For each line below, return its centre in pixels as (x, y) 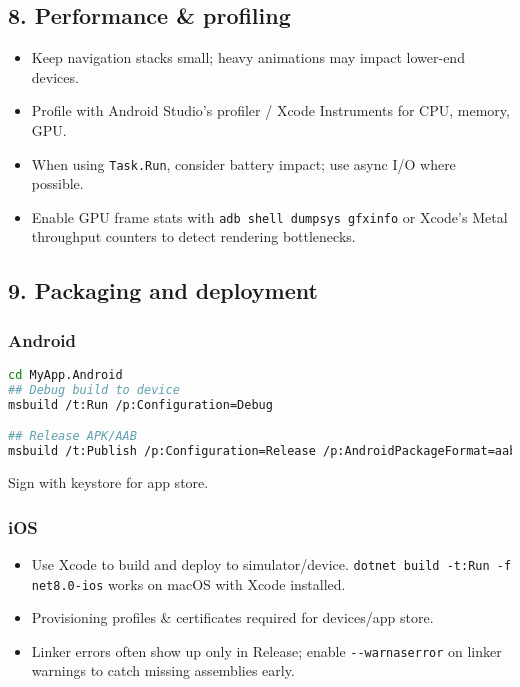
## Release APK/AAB (72, 436)
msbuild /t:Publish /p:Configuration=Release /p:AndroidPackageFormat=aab (262, 451)
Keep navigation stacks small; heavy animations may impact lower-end (248, 57)
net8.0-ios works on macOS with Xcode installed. (188, 583)
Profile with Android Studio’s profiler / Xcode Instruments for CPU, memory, (270, 110)
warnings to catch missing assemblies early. (163, 670)
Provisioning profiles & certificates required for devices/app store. (232, 617)
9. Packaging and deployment (163, 290)
